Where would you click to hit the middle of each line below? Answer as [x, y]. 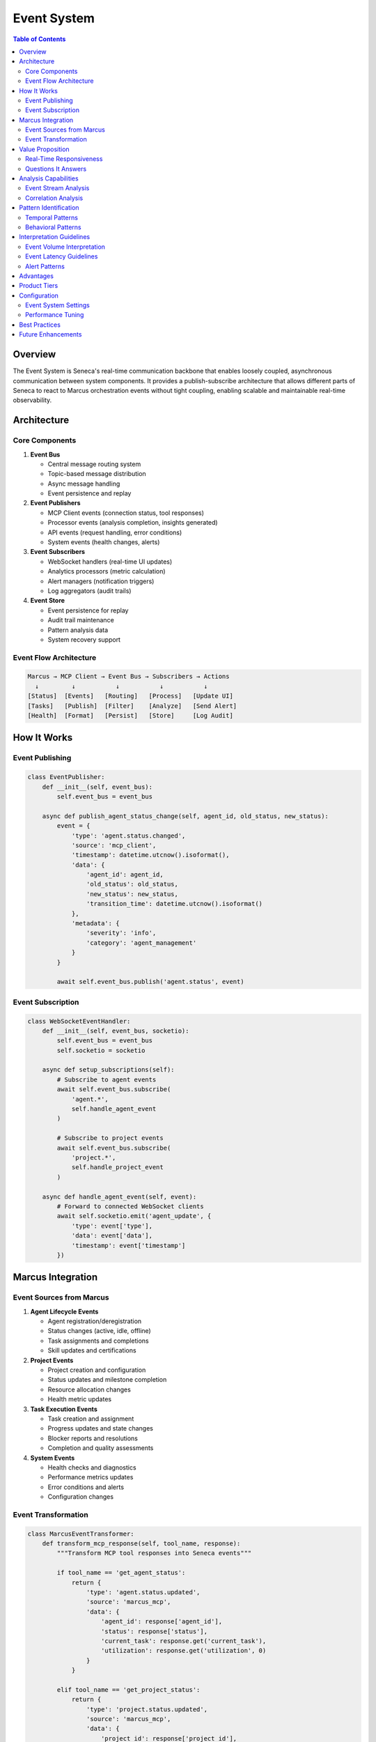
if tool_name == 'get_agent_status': [121, 1573]
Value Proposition [44, 149]
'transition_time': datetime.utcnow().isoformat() [174, 904]
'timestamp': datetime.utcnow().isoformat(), [150, 855]
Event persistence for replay [88, 610]
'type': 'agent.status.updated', [143, 1592]
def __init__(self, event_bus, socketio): [116, 1031]
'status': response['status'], [155, 1631]
